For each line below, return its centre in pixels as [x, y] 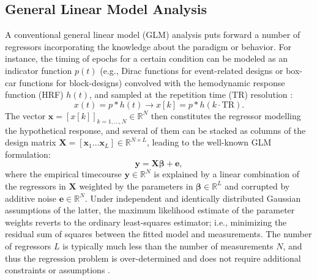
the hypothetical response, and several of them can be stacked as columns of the [155, 130]
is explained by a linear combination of [227, 174]
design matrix [31, 142]
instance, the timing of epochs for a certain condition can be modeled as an [146, 58]
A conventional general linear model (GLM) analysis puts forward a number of [153, 35]
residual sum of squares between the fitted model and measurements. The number [158, 234]
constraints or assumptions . [58, 270]
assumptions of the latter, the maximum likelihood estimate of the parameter [150, 210]
